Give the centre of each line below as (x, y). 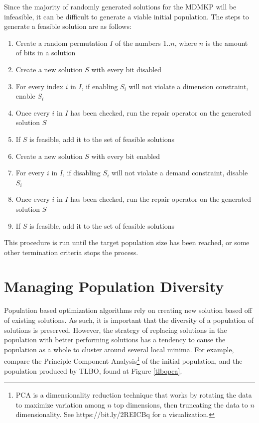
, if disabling (81, 173)
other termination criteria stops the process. (71, 252)
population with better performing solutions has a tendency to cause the (115, 340)
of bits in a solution (46, 53)
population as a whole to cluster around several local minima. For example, (119, 349)
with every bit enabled (126, 156)
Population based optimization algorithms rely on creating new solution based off (128, 310)
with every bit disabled (127, 69)
